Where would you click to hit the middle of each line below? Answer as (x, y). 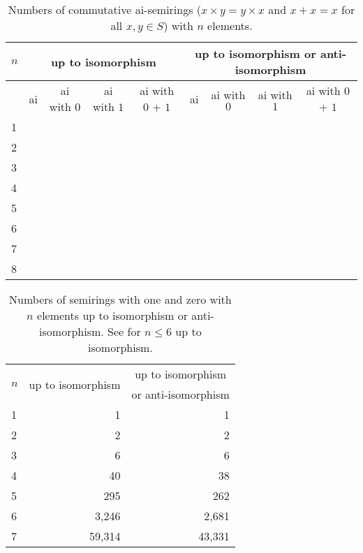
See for (124, 331)
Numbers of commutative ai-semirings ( (105, 9)
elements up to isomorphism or (112, 315)
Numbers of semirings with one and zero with (120, 299)
